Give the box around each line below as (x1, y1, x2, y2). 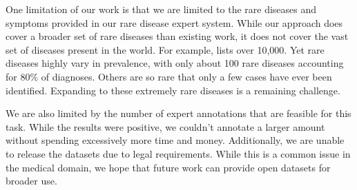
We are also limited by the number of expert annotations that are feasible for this (6, 106, 351, 120)
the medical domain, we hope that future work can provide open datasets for (6, 160, 331, 174)
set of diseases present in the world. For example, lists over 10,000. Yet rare (6, 42, 325, 56)
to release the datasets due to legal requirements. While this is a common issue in (6, 146, 351, 160)
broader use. (6, 173, 57, 188)
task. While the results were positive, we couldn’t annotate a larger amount (6, 119, 325, 134)
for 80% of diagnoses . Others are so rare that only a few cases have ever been (6, 69, 332, 83)
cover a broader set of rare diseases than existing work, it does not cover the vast (6, 29, 349, 43)
